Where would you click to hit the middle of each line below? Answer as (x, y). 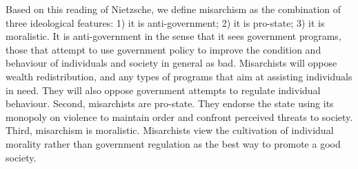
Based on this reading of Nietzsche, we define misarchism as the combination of (173, 9)
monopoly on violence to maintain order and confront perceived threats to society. (179, 116)
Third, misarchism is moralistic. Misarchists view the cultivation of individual (170, 130)
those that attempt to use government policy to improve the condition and (163, 49)
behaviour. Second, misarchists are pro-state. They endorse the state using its (170, 103)
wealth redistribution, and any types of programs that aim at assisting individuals (179, 76)
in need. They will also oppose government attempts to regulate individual (163, 90)
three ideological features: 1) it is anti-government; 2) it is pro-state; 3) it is (165, 22)
